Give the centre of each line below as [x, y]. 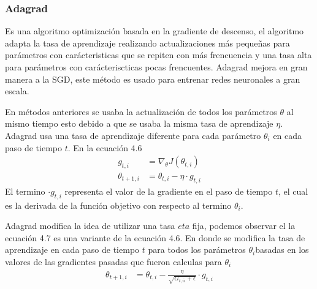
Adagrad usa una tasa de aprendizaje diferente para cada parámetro [133, 135]
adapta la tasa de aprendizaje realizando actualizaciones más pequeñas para [147, 43]
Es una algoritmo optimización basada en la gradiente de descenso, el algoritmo [155, 31]
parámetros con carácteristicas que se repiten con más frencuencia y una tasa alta [158, 55]
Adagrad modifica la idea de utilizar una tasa [90, 226]
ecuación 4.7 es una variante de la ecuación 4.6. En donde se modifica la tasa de [155, 237]
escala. [17, 91]
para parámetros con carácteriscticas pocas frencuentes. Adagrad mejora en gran [156, 67]
